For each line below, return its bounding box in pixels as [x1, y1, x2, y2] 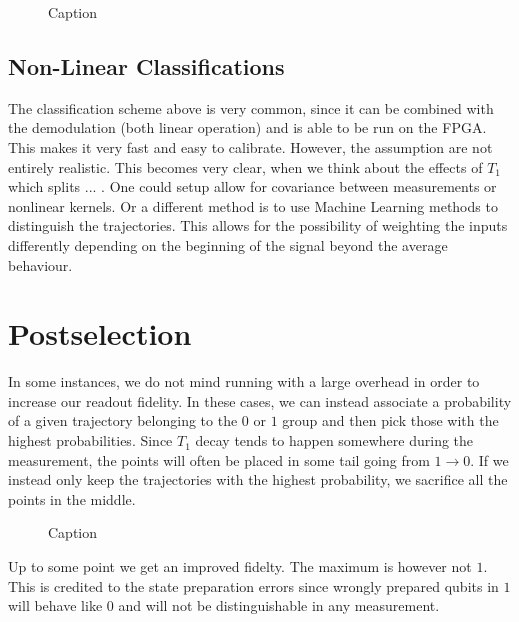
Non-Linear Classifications [8, 50, 285, 81]
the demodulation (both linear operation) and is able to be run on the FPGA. [8, 117, 487, 138]
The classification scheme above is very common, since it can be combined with [8, 97, 494, 118]
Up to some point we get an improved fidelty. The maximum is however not [8, 556, 472, 577]
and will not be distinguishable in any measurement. [118, 595, 440, 616]
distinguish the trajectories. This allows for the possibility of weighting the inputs [8, 215, 508, 236]
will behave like [8, 595, 103, 616]
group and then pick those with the [282, 410, 499, 431]
